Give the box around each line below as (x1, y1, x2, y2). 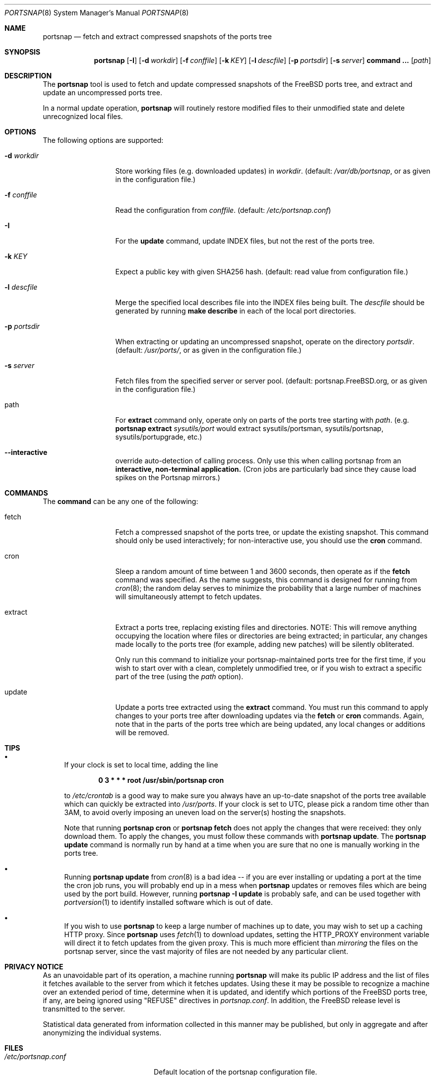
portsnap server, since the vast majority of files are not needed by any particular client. (64, 947, 348, 955)
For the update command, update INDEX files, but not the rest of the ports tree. (115, 237, 375, 245)
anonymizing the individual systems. (43, 1028, 162, 1037)
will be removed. (115, 728, 169, 737)
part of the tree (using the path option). (115, 672, 244, 681)
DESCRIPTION (4, 71, 52, 80)
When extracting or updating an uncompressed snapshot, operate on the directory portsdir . (115, 337, 415, 346)
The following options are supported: (43, 136, 164, 144)
